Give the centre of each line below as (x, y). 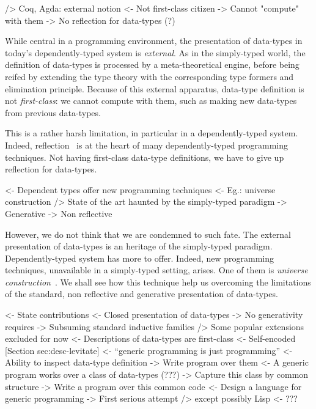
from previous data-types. (53, 112)
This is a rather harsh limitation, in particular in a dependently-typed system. (152, 133)
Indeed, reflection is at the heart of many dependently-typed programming (147, 145)
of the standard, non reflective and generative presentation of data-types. (141, 294)
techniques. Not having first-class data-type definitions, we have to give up (145, 157)
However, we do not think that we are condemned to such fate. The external (148, 234)
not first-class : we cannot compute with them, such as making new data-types (151, 101)
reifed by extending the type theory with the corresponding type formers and (149, 76)
